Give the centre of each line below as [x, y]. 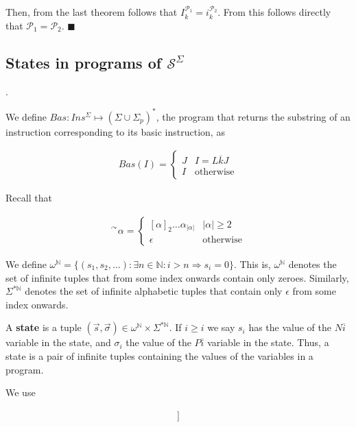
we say [221, 327]
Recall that [29, 198]
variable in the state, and [58, 342]
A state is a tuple [44, 327]
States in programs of [84, 62]
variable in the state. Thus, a [268, 342]
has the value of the [290, 327]
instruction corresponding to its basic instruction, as [115, 131]
